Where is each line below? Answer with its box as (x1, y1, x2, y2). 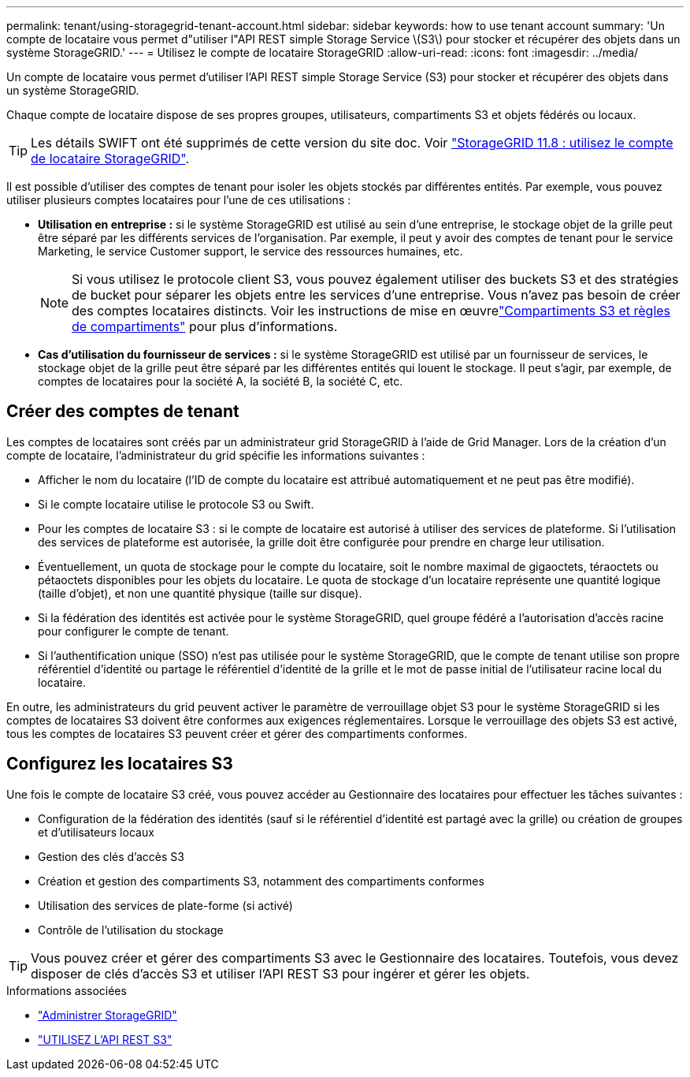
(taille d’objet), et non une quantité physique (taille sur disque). (38, 586, 362, 600)
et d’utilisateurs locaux (38, 825, 154, 839)
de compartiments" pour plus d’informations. (72, 319, 338, 334)
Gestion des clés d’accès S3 (38, 849, 184, 863)
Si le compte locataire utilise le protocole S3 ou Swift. (38, 497, 314, 511)
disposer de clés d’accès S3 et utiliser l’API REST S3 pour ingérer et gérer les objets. (31, 965, 530, 982)
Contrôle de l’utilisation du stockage (38, 922, 224, 937)
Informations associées (6, 983, 127, 997)
